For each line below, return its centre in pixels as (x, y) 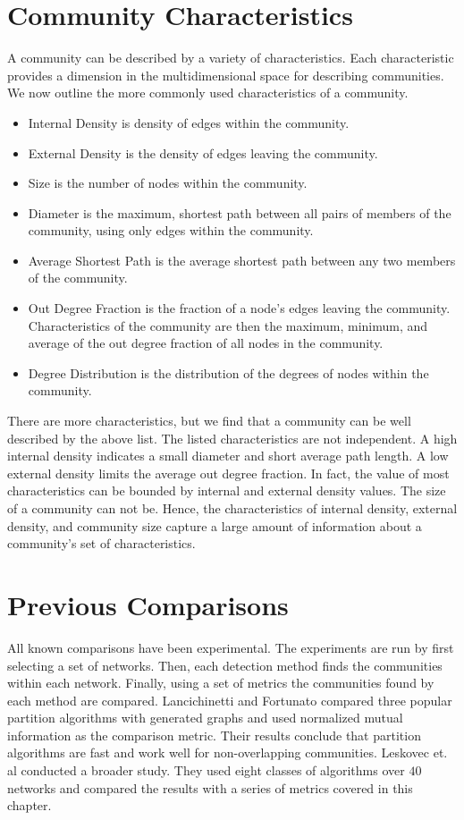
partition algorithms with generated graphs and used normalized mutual (205, 718)
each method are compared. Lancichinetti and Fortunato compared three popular (230, 700)
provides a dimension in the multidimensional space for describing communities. (226, 75)
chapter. (30, 805)
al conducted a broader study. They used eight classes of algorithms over (206, 770)
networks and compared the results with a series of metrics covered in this (210, 787)
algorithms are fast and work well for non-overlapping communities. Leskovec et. (228, 752)
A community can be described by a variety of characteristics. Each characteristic (231, 58)
